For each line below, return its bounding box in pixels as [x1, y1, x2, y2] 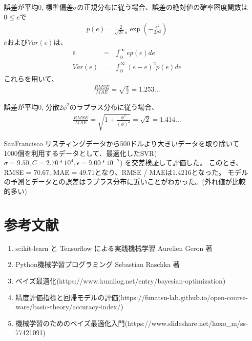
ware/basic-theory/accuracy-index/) [15, 302, 124, 312]
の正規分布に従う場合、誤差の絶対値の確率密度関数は [77, 2, 248, 12]
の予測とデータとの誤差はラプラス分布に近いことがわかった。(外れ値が [4, 176, 232, 187]
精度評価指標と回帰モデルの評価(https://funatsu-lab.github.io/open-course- [15, 292, 248, 302]
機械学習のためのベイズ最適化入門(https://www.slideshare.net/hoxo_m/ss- [15, 318, 248, 328]
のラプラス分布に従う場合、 [69, 101, 159, 112]
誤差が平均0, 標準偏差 [4, 2, 73, 12]
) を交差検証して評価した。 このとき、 [120, 157, 243, 168]
